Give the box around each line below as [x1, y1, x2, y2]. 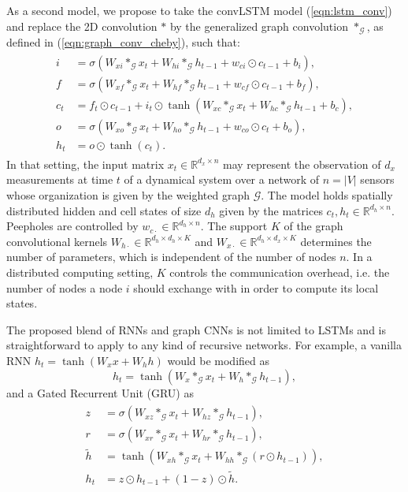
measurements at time [6, 171, 113, 188]
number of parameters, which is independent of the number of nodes [6, 248, 336, 265]
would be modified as [167, 352, 269, 368]
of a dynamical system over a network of [124, 171, 320, 188]
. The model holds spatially [261, 187, 393, 203]
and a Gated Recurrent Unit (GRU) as [6, 384, 194, 401]
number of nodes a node [6, 279, 123, 296]
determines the [300, 233, 372, 249]
